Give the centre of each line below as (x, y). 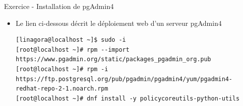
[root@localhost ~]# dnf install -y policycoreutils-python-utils (127, 98)
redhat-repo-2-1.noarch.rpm (62, 89)
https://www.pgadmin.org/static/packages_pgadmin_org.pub (113, 59)
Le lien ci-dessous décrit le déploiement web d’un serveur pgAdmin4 (119, 23)
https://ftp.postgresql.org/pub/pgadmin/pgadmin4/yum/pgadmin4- (124, 79)
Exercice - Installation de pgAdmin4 (59, 6)
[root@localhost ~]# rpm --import (72, 50)
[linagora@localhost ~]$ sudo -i (71, 40)
